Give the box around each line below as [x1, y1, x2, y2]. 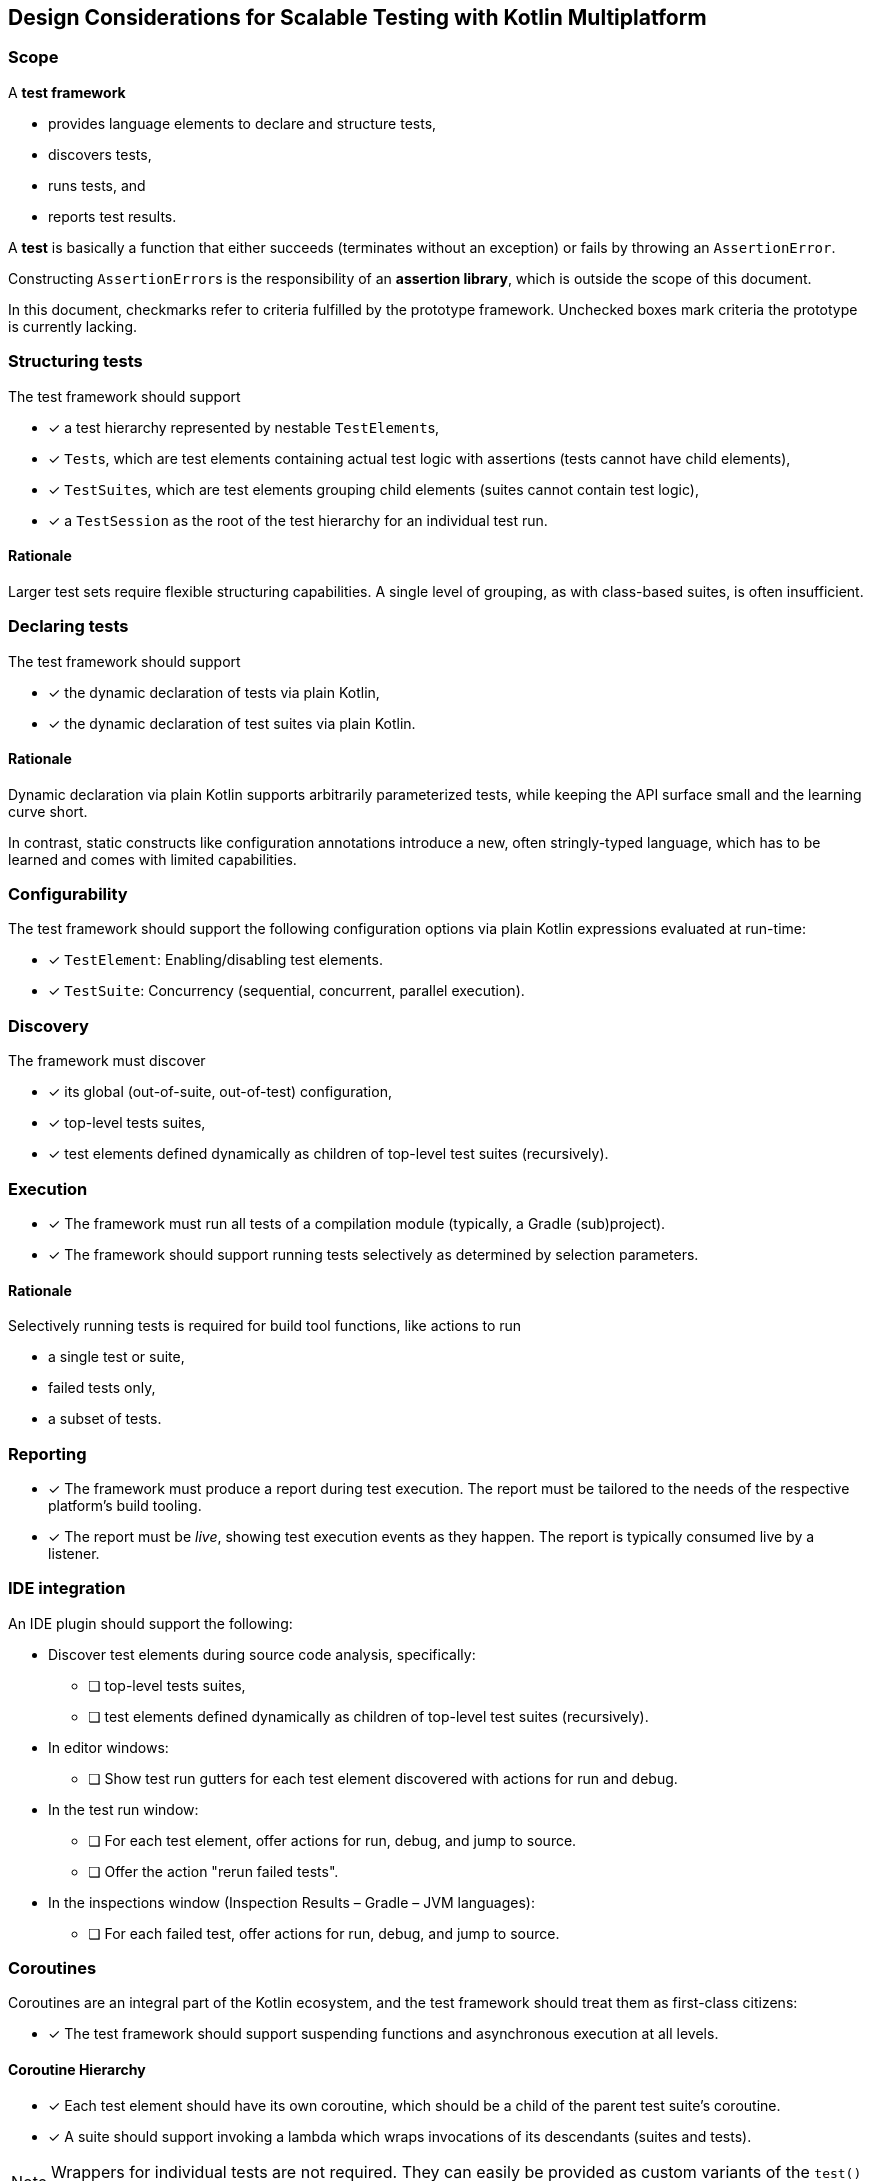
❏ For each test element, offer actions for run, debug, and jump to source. [88, 1831, 577, 1849]
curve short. [8, 802, 88, 820]
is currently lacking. [8, 317, 138, 335]
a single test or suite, [48, 1348, 185, 1366]
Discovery [8, 1015, 89, 1036]
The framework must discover [8, 1052, 206, 1070]
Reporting [8, 1443, 87, 1464]
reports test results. [48, 207, 177, 225]
